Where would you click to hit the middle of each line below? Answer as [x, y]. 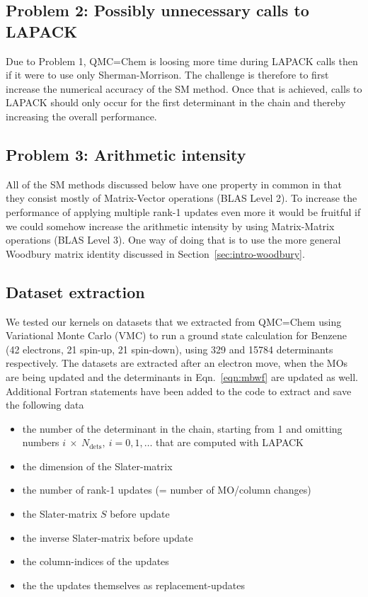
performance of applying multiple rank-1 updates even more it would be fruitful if [183, 211]
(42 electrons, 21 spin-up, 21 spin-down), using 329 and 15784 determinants [169, 349]
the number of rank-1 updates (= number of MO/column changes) [167, 490]
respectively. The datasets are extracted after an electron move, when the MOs [177, 363]
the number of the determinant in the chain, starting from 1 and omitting [182, 428]
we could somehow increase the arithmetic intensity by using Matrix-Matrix [170, 226]
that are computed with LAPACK [230, 442]
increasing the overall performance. [81, 116]
